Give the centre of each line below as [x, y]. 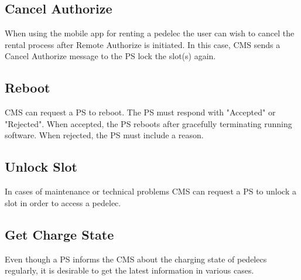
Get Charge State [59, 234]
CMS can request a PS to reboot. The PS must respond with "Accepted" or [140, 112]
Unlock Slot [41, 167]
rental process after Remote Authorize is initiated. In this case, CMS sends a [143, 44]
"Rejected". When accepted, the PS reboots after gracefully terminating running [148, 123]
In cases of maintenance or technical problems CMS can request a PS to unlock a [150, 191]
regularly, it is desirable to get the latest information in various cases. [129, 270]
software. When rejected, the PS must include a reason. [104, 135]
